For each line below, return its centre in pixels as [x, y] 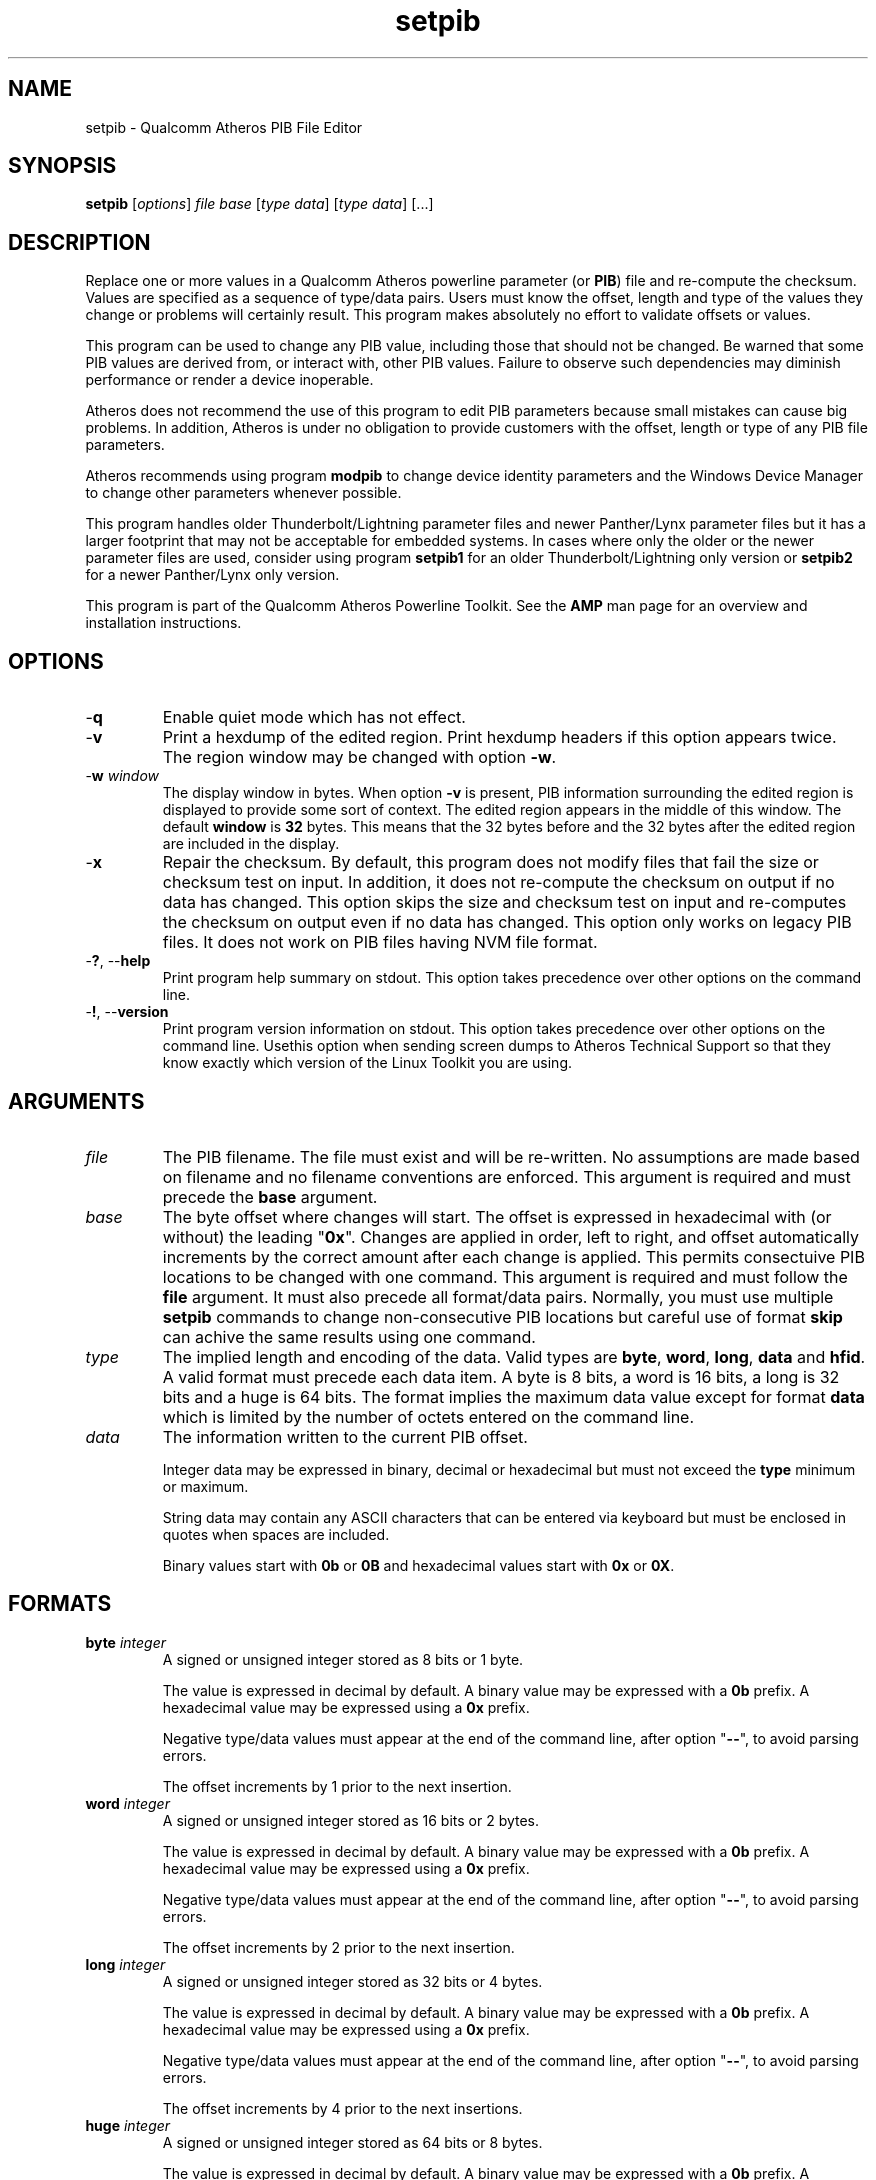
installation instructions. [163, 623]
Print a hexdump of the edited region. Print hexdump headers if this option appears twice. [499, 737]
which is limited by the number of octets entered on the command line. [428, 1416]
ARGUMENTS [76, 1101]
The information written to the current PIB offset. [345, 1436]
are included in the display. [251, 844]
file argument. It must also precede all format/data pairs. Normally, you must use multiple [498, 1296]
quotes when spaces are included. [276, 1534]
